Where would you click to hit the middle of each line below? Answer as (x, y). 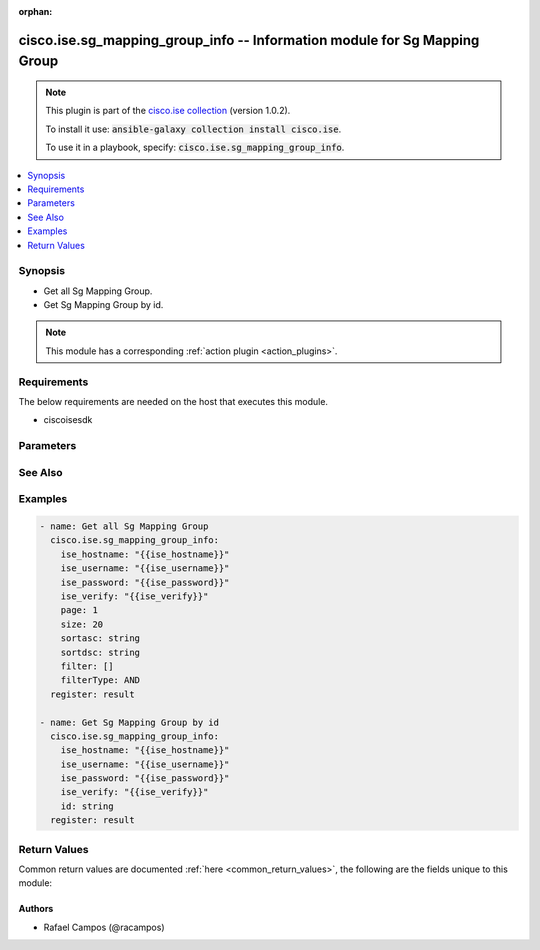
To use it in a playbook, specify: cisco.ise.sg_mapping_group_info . (195, 147)
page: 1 (79, 610)
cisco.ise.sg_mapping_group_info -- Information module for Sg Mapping (249, 40)
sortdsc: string (100, 652)
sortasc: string (100, 638)
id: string (87, 806)
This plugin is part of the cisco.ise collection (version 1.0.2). (168, 111)
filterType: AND (100, 680)
